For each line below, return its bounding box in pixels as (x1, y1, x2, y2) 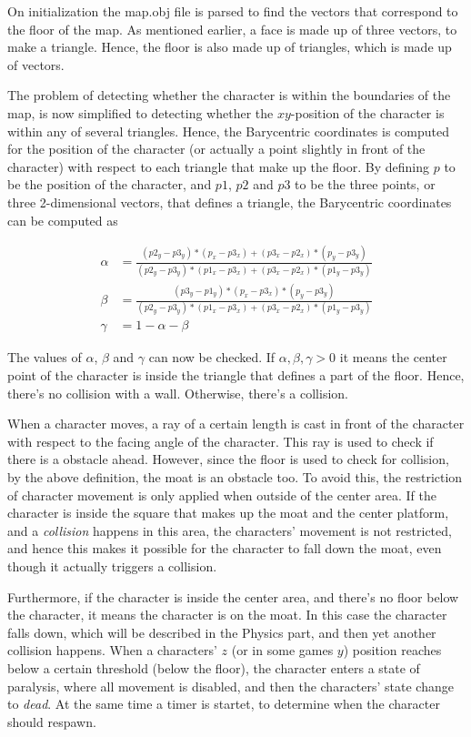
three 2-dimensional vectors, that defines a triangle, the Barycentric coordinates (7, 192, 452, 211)
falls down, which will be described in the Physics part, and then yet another (7, 622, 436, 641)
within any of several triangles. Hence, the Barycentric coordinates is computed (7, 121, 450, 140)
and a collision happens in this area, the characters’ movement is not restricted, (7, 520, 452, 540)
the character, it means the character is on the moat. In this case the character (7, 605, 447, 624)
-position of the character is (290, 103, 445, 122)
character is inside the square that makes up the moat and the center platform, (7, 503, 449, 522)
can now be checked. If (148, 348, 276, 367)
